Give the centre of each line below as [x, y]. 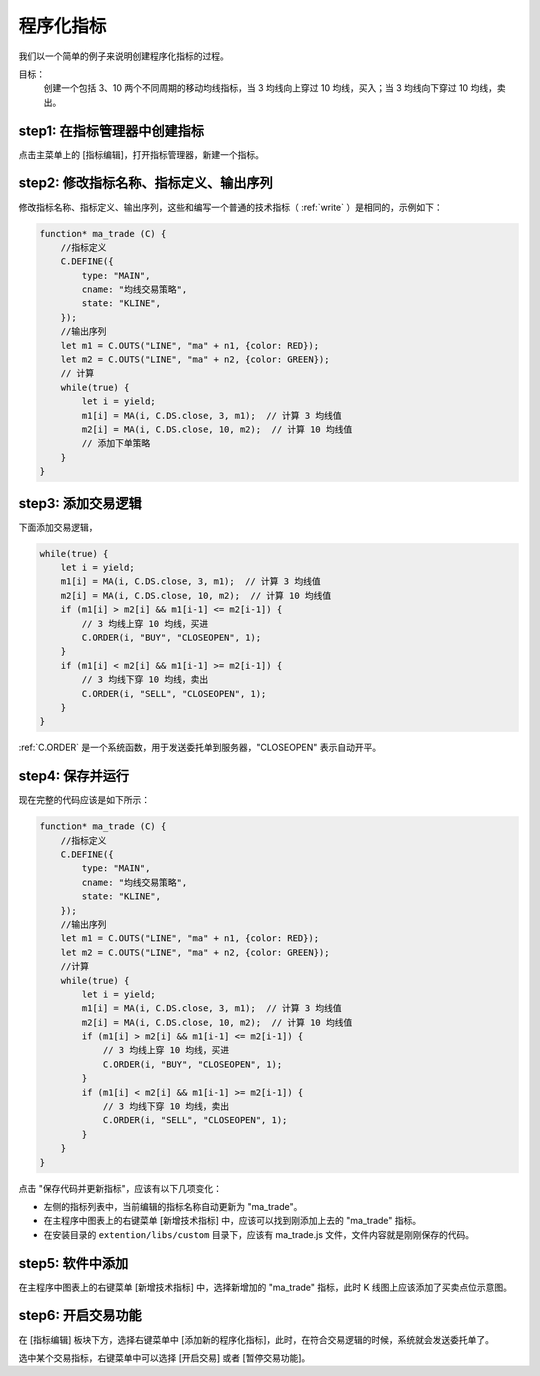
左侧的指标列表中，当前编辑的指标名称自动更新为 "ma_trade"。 [173, 1206]
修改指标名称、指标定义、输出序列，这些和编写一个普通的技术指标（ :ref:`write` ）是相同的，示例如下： [231, 207]
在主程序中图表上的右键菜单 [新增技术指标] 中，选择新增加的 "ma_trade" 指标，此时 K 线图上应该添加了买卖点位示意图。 [265, 1287]
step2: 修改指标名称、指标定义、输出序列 [146, 183]
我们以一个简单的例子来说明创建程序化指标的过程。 [123, 56]
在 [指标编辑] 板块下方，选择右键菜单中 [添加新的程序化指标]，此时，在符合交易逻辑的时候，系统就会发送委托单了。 [256, 1339]
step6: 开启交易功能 [80, 1315]
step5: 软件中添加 [73, 1263]
